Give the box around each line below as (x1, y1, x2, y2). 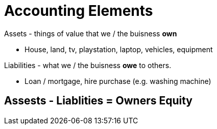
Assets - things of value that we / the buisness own (4, 29, 177, 38)
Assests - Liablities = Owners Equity (4, 94, 192, 107)
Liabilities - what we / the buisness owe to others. (4, 60, 172, 70)
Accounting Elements (4, 2, 153, 19)
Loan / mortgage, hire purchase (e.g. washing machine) (25, 76, 211, 85)
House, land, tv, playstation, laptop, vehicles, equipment (25, 45, 213, 54)
